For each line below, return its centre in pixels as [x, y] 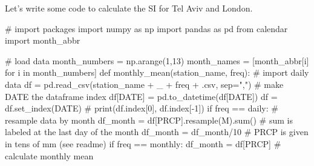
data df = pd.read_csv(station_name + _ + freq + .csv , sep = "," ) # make [144, 84]
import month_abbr [43, 40]
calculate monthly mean [49, 155]
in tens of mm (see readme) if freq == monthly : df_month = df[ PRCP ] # [143, 143]
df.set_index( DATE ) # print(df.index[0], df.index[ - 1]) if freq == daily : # [142, 108]
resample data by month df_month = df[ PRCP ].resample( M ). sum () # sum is [149, 120]
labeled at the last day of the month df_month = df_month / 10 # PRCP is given [157, 132]
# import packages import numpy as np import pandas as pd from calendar [146, 28]
